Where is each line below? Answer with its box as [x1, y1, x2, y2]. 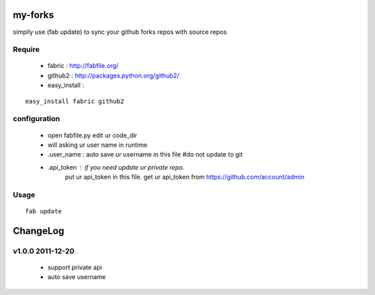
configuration [12, 114, 60, 124]
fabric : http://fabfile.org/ [47, 62, 119, 70]
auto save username [47, 273, 106, 281]
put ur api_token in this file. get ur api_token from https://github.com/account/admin [65, 173, 305, 181]
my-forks [12, 9, 55, 21]
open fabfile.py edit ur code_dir [47, 131, 137, 139]
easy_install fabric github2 [25, 97, 124, 105]
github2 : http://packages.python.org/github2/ [47, 71, 180, 80]
